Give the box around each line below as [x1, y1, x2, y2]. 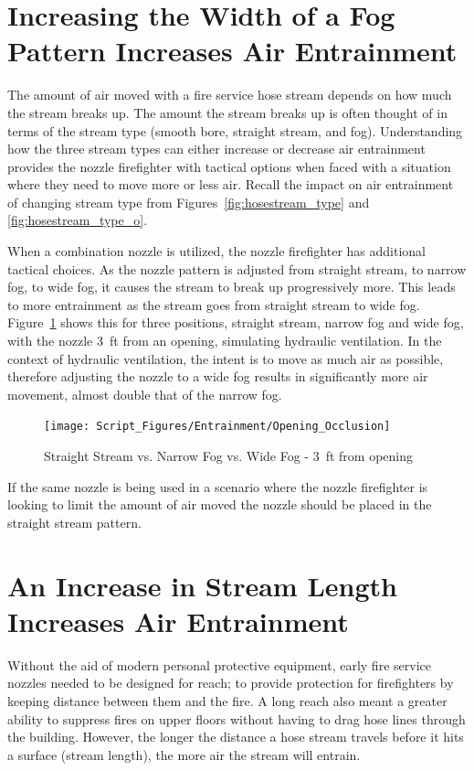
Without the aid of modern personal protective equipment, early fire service [7, 655, 431, 674]
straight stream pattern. [7, 512, 142, 531]
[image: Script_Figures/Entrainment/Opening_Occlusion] [44, 420, 391, 434]
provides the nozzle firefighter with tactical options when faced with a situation [7, 156, 451, 176]
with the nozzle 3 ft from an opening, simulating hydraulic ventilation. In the [7, 331, 442, 350]
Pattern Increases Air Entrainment [7, 32, 458, 70]
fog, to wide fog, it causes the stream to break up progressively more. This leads [7, 277, 456, 296]
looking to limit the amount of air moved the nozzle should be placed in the [7, 495, 432, 514]
